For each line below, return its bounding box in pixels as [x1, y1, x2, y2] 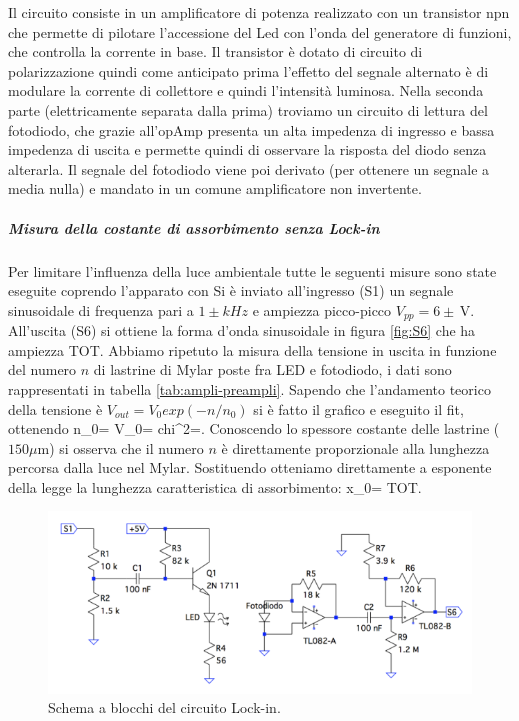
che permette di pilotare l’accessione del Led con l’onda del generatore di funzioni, [8, 21, 512, 42]
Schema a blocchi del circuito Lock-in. [48, 697, 281, 718]
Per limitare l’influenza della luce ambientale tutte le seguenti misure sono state [8, 260, 497, 281]
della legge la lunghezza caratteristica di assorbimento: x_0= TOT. [8, 476, 422, 497]
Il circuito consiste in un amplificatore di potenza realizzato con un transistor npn [8, 2, 510, 22]
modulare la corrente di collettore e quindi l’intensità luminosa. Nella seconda [8, 80, 484, 101]
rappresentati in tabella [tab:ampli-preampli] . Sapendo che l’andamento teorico [8, 378, 491, 399]
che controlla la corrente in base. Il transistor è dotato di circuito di [8, 41, 423, 62]
